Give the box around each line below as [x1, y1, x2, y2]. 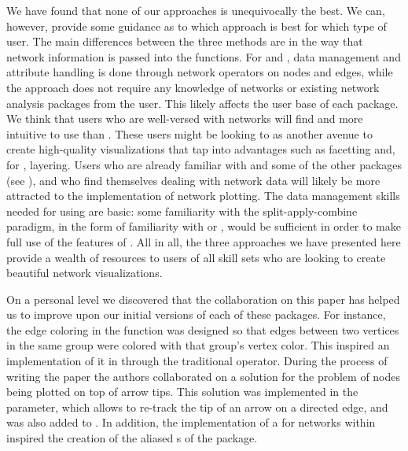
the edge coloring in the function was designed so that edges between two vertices [6, 321, 399, 338]
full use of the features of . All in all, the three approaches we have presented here [6, 233, 401, 250]
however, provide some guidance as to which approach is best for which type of [6, 17, 387, 34]
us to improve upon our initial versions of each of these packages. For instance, [6, 306, 386, 323]
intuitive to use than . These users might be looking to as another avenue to [6, 125, 373, 142]
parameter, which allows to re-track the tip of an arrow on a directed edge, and [6, 398, 388, 415]
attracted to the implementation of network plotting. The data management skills [6, 187, 400, 204]
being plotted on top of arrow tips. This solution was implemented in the [6, 383, 358, 400]
